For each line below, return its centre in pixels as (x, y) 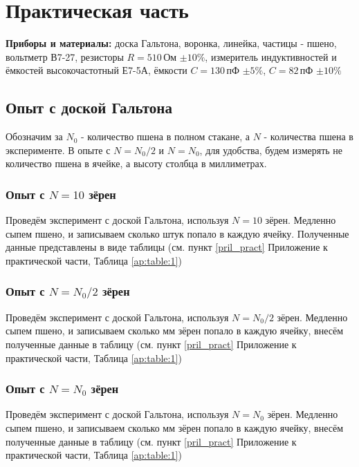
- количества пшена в (309, 136)
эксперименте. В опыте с (58, 150)
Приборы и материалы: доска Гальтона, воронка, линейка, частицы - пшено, (171, 43)
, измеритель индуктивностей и (271, 56)
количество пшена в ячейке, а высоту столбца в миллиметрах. (136, 163)
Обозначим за (34, 136)
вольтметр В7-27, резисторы (65, 56)
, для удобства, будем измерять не (271, 150)
